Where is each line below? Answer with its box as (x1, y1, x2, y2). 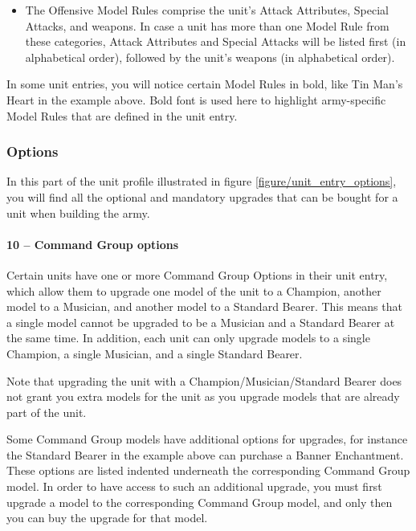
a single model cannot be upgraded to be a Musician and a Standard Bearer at (6, 313, 395, 330)
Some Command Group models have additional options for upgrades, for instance (6, 431, 408, 447)
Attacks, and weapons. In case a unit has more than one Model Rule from (25, 17, 389, 34)
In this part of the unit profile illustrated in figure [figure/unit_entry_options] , (6, 173, 397, 190)
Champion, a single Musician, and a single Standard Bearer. (6, 345, 303, 361)
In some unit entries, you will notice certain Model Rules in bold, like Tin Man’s (6, 76, 403, 92)
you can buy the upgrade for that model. (6, 509, 208, 526)
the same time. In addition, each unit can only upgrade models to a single (6, 329, 370, 346)
